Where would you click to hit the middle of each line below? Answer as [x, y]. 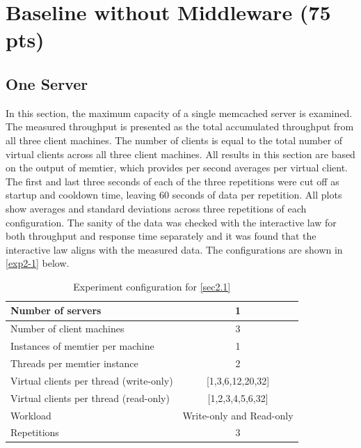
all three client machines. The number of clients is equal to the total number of [174, 140]
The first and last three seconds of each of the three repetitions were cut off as [173, 181]
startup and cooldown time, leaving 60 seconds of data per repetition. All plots [174, 195]
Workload [31, 415]
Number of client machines [67, 329]
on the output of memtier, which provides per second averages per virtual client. [177, 168]
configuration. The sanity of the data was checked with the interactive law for [171, 222]
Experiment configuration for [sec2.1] [152, 286]
